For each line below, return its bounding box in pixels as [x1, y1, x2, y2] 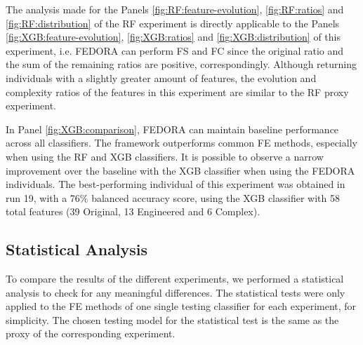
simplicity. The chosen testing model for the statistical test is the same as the [6, 312, 339, 327]
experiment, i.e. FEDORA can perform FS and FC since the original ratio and [6, 43, 344, 57]
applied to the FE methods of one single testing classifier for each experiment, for [6, 299, 357, 313]
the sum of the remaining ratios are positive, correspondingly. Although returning [6, 57, 357, 72]
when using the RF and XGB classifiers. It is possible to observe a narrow [6, 149, 324, 163]
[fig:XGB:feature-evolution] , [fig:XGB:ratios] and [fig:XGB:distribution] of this [6, 29, 341, 44]
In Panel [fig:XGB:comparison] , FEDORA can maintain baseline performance [6, 121, 339, 136]
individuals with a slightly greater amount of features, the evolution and [6, 70, 317, 85]
